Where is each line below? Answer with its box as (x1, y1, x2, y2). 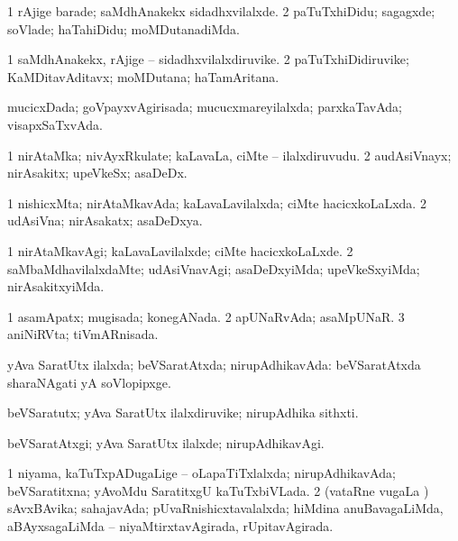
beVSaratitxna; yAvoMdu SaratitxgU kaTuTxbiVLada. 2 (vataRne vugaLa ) (7, 481, 429, 500)
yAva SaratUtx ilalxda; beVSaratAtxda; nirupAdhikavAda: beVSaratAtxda (7, 354, 421, 373)
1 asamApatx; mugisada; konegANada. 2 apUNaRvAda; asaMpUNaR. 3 (7, 307, 405, 326)
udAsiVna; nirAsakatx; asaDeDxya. (7, 211, 203, 230)
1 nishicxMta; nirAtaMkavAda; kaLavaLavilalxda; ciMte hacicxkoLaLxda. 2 (7, 193, 426, 212)
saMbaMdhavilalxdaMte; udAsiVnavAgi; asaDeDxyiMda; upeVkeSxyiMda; (7, 259, 420, 278)
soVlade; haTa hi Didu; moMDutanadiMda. (7, 19, 240, 38)
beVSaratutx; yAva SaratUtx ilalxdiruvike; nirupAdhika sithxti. (7, 403, 359, 422)
